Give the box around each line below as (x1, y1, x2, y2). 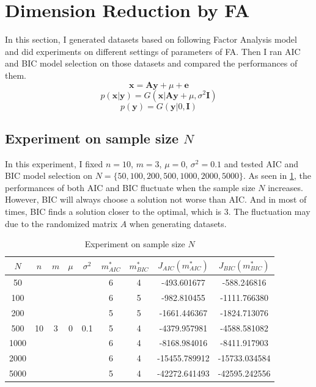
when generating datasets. (129, 217, 227, 230)
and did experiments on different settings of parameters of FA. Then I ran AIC (5, 45, 301, 57)
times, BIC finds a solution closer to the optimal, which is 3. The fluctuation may (5, 205, 310, 218)
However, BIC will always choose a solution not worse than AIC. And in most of (5, 193, 307, 206)
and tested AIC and (224, 157, 299, 170)
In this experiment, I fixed (5, 157, 103, 170)
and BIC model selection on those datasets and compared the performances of (5, 57, 298, 70)
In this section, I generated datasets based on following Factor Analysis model (5, 33, 297, 46)
